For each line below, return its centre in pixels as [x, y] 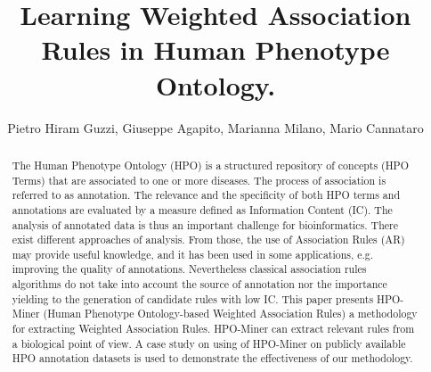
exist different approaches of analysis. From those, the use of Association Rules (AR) [208, 240]
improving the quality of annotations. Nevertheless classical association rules [189, 269]
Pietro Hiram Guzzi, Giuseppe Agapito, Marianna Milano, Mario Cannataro [215, 127]
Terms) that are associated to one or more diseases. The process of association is [199, 180]
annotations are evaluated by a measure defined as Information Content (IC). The [202, 209]
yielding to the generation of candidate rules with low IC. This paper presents [193, 298]
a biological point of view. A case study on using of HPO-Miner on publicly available [209, 343]
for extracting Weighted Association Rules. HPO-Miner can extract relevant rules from [213, 329]
